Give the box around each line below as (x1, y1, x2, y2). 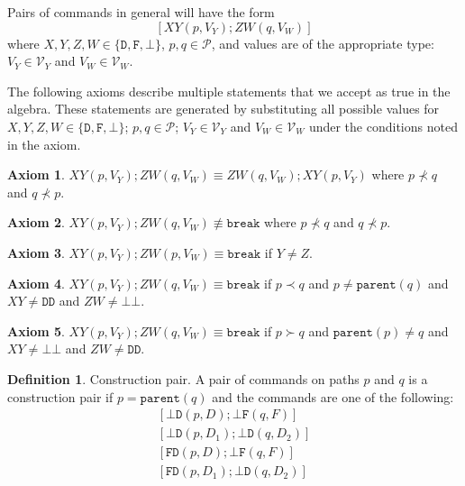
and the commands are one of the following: (212, 387, 454, 406)
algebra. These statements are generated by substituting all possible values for (7, 99, 440, 118)
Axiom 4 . (7, 273, 65, 292)
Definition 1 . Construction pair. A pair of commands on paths (7, 369, 360, 388)
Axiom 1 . (7, 165, 65, 184)
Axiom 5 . (7, 321, 65, 340)
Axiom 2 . (7, 213, 65, 232)
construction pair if (7, 387, 114, 406)
